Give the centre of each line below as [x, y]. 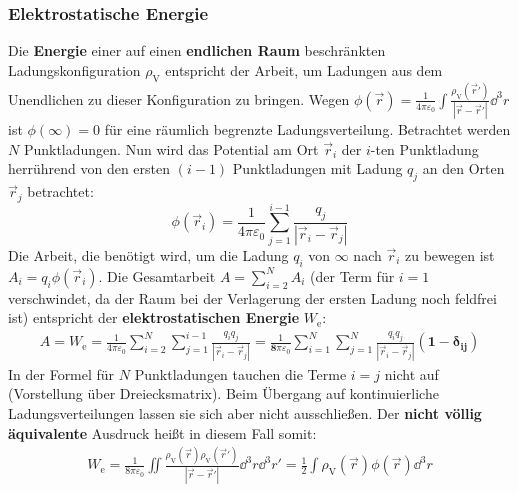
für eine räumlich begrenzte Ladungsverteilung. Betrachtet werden [307, 129]
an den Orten [463, 168]
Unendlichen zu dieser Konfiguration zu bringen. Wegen [179, 98]
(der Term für [352, 275]
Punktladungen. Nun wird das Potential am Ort [171, 148]
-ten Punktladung [424, 148]
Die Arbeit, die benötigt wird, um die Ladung [148, 254]
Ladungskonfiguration [74, 69]
